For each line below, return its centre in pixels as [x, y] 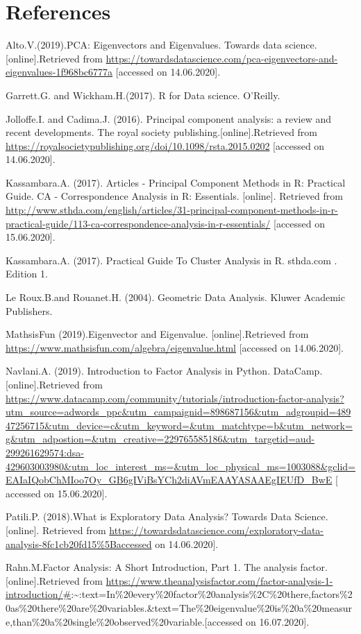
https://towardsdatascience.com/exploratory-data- [217, 530]
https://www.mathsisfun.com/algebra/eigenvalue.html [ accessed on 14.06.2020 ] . [175, 347]
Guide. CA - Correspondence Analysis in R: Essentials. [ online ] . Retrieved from [174, 196]
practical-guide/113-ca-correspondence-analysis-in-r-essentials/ [138, 223]
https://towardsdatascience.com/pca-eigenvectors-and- [222, 58]
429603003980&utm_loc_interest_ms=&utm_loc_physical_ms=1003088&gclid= [180, 466]
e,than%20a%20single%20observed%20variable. [105, 621]
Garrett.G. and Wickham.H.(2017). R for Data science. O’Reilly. [143, 95]
